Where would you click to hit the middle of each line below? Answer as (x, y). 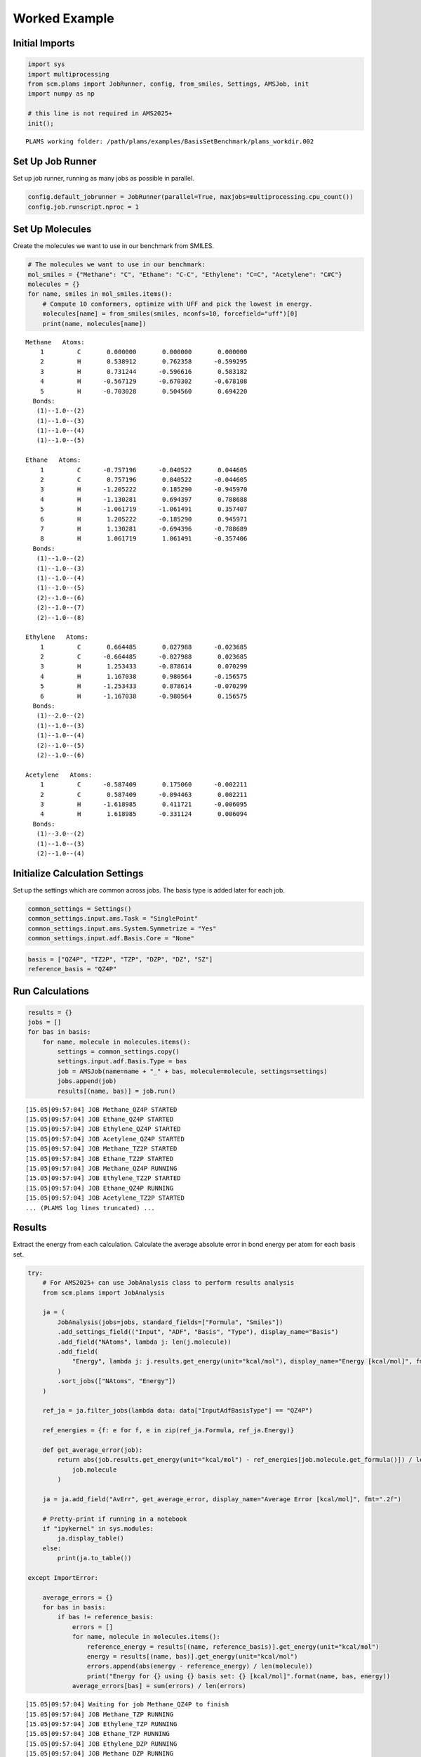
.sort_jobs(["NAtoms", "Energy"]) (116, 1381)
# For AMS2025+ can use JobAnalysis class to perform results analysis (168, 1283)
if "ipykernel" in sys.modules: (98, 1528)
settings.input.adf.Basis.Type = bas (122, 1062)
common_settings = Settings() (80, 909)
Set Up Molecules (52, 229)
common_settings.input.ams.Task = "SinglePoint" (113, 919)
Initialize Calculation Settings (78, 873)
